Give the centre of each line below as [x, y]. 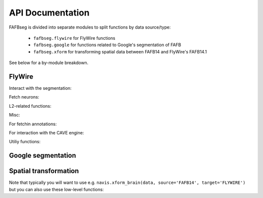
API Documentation [49, 13]
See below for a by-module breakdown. [49, 63]
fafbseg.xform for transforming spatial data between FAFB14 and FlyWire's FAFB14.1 [120, 51]
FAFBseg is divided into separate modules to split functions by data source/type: [90, 27]
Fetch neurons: [24, 97]
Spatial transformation [44, 171]
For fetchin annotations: [33, 124]
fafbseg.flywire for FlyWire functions [74, 38]
